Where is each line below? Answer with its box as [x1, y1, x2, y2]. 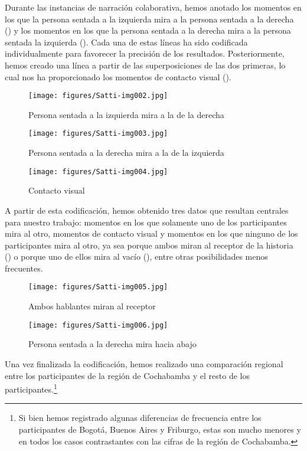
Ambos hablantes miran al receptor [28, 300, 156, 312]
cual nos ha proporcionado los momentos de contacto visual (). [5, 70, 231, 83]
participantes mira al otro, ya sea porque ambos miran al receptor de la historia [5, 238, 293, 251]
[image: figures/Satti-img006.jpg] [28, 321, 168, 329]
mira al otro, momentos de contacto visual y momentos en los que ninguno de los [5, 227, 298, 240]
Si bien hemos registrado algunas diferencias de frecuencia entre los [18, 411, 262, 424]
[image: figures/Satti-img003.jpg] [28, 129, 168, 138]
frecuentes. [5, 262, 43, 274]
